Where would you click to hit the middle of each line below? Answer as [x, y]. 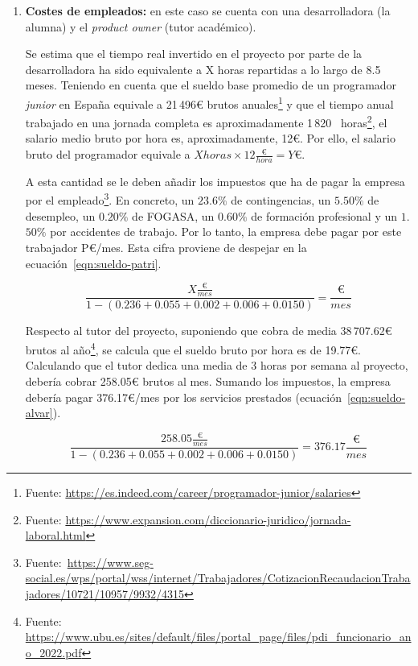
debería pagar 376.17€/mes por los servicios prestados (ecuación [184, 397]
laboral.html [55, 535]
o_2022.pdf [53, 652]
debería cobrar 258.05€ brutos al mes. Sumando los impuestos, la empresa [208, 381]
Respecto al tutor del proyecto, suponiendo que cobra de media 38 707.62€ [209, 331]
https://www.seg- [110, 562]
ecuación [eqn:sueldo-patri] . [93, 263]
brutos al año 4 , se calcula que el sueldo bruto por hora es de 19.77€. [193, 348]
